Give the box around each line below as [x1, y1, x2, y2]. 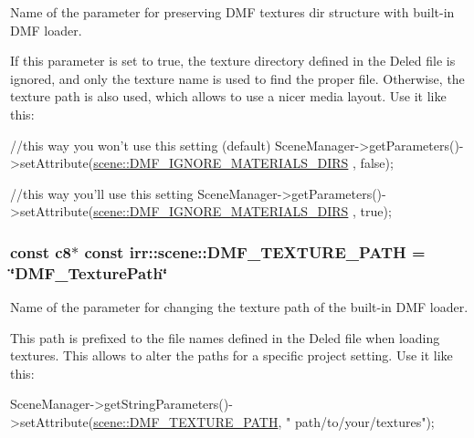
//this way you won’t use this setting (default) [10, 135, 271, 154]
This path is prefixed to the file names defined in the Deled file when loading [10, 328, 440, 347]
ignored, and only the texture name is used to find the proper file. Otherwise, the [10, 68, 465, 88]
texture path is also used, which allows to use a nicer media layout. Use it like [10, 87, 447, 106]
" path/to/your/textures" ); [286, 412, 435, 432]
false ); [360, 153, 394, 172]
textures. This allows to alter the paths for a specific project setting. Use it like [10, 346, 453, 365]
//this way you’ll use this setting [10, 183, 194, 203]
